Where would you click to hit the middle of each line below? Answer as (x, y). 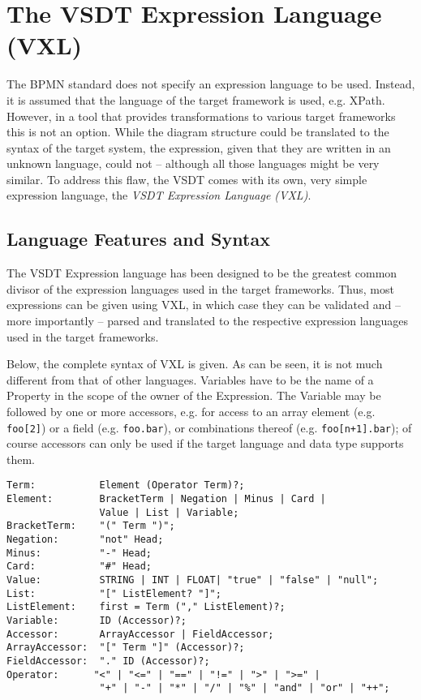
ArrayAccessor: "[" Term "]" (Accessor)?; (126, 648)
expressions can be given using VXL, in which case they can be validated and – (204, 305)
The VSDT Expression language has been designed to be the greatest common (202, 273)
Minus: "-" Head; (79, 553)
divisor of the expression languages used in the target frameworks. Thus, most (200, 288)
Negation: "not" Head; (85, 540)
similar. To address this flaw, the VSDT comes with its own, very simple (187, 179)
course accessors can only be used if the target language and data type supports (205, 443)
